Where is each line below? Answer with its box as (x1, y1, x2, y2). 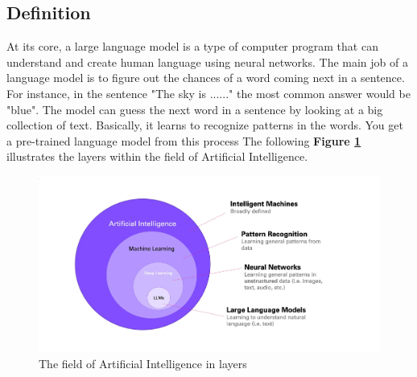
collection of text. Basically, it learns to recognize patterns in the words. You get (6, 117, 403, 133)
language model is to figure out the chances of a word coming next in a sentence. (6, 69, 405, 86)
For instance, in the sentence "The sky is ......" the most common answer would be (6, 84, 411, 101)
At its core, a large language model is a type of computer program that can (6, 38, 378, 55)
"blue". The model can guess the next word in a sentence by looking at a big (6, 100, 383, 117)
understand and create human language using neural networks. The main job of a (6, 53, 408, 70)
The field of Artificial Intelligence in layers (39, 354, 247, 371)
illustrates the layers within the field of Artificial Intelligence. (6, 148, 308, 165)
